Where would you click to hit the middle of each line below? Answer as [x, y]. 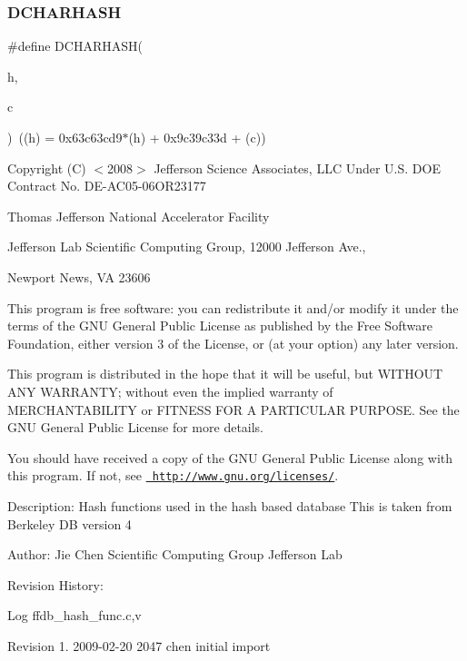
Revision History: [55, 584]
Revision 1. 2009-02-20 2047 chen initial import [139, 645]
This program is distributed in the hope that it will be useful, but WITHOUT [225, 374]
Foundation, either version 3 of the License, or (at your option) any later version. [233, 343]
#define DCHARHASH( [75, 46]
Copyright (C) [47, 168]
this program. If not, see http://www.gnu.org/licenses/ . [173, 475]
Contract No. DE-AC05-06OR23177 [107, 186]
